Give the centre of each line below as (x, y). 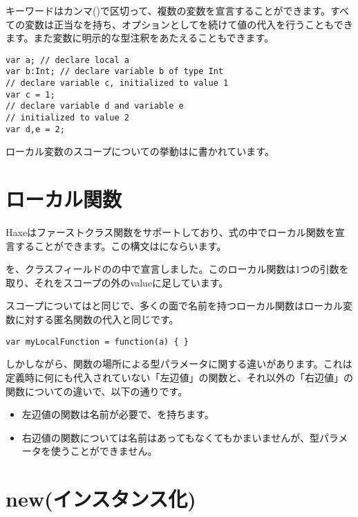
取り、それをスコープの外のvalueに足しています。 (117, 282)
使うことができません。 (104, 451)
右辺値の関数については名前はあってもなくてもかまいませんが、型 (170, 437)
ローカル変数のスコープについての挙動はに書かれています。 (140, 151)
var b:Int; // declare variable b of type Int (114, 72)
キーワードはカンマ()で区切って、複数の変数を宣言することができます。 (168, 10)
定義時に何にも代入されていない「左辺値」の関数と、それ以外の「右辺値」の (180, 377)
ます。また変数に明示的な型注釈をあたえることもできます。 (140, 38)
